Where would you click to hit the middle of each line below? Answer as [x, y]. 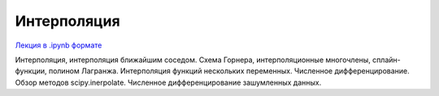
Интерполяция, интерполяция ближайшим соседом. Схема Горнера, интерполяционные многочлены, [193, 60]
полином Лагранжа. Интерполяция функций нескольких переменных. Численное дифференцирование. [229, 71]
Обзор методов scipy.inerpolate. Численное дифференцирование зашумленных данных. [168, 82]
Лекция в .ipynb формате [59, 45]
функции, [31, 71]
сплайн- [387, 60]
